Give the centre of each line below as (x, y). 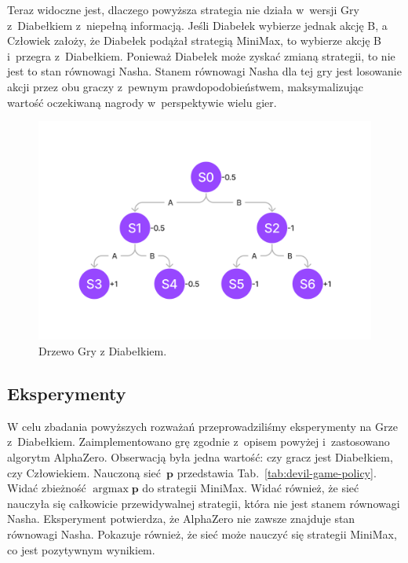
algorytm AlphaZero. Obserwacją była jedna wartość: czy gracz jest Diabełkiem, (200, 456)
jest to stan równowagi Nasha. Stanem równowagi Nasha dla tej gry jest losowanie (204, 71)
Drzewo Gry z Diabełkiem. (103, 351)
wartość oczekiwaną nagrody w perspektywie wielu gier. (142, 102)
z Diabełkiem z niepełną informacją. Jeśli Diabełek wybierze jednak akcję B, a (197, 25)
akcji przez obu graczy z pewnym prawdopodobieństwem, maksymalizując (186, 86)
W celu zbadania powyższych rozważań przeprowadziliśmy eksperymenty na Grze (202, 426)
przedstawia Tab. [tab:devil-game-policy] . (277, 472)
